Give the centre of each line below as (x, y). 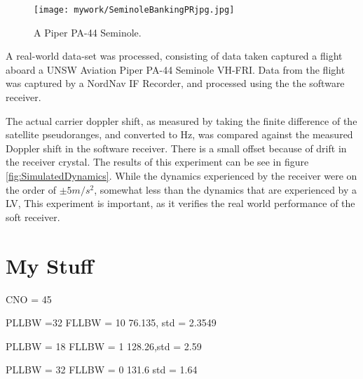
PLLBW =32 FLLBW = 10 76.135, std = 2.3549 (111, 323)
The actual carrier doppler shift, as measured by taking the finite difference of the (181, 120)
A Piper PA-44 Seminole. (88, 32)
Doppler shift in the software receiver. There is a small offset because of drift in (176, 148)
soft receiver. (33, 217)
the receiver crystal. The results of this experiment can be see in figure (157, 162)
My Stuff (50, 265)
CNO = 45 (29, 299)
